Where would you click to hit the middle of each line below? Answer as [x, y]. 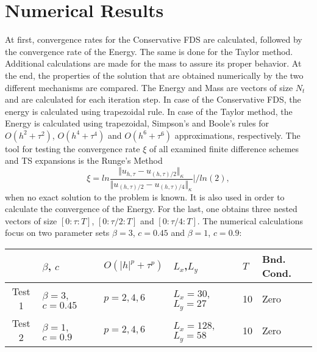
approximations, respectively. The [237, 135]
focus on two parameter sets [57, 233]
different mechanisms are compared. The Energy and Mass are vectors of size [149, 87]
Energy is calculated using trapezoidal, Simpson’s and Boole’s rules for [137, 123]
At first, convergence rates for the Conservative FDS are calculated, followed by [154, 39]
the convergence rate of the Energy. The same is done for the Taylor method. [149, 51]
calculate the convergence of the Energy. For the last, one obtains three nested [151, 209]
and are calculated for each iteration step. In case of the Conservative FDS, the [153, 99]
